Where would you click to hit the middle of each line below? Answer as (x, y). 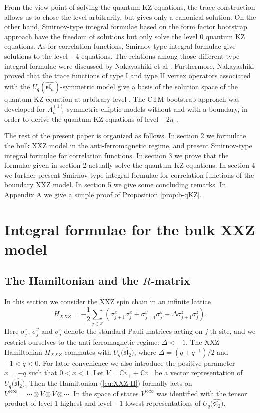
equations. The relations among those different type (161, 55)
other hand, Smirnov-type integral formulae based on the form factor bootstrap (126, 26)
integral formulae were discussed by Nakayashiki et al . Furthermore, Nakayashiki (129, 65)
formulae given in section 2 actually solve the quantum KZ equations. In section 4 (130, 165)
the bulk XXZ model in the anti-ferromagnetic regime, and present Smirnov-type (128, 145)
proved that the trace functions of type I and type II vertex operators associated (127, 75)
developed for (25, 109)
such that (43, 373)
